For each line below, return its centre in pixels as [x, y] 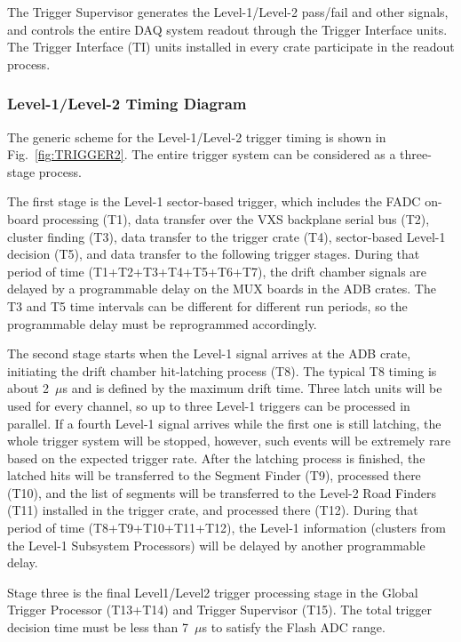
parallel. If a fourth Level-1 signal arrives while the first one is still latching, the [224, 423]
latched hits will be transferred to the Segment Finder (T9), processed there [214, 475]
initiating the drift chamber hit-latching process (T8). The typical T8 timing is [222, 370]
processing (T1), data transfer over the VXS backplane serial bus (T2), [236, 218]
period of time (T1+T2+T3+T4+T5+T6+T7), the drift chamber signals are [217, 271]
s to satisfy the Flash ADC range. [294, 627]
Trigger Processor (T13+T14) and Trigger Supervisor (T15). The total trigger [220, 610]
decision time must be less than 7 [98, 627]
